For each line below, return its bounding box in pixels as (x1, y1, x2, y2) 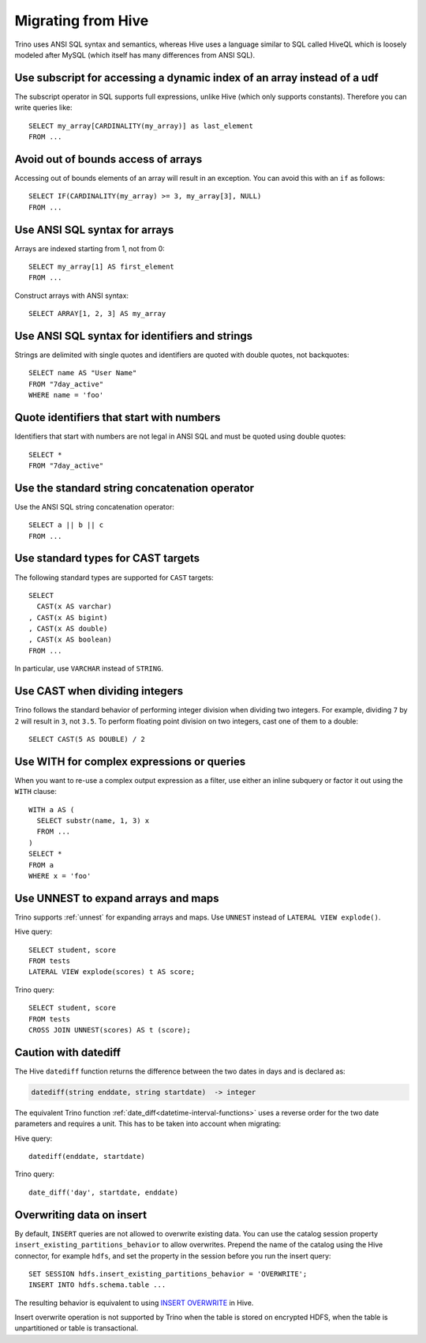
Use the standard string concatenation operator (14, 481, 255, 495)
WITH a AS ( (28, 805, 75, 814)
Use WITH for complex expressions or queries (14, 754, 246, 768)
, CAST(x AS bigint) (28, 613, 108, 622)
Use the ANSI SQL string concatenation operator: (14, 502, 175, 511)
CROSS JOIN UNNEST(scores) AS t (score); (28, 1025, 191, 1035)
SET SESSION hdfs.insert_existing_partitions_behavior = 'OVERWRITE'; (28, 1269, 308, 1278)
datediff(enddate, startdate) (28, 1152, 146, 1161)
